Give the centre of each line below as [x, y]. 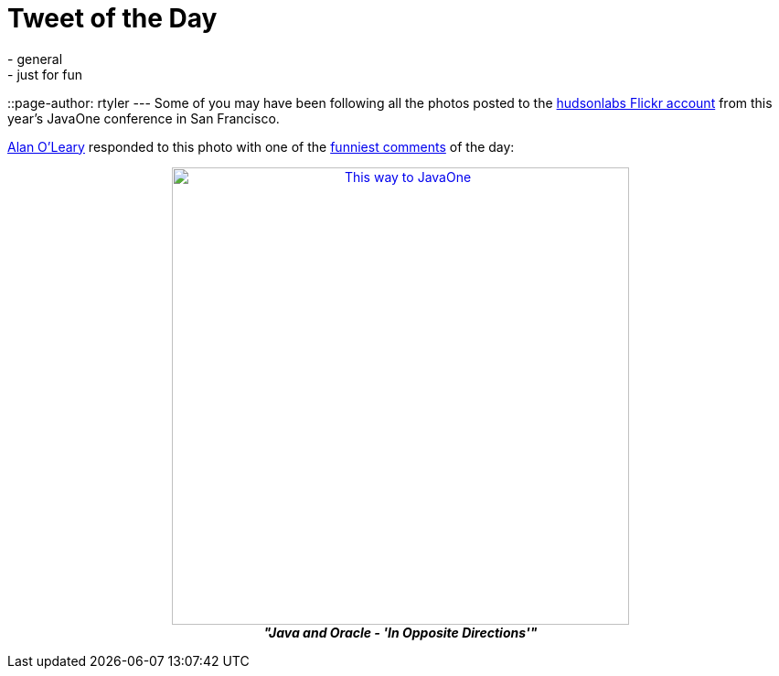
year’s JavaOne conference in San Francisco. [144, 118]
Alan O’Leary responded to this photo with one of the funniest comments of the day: [261, 146]
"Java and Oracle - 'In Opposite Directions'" [400, 632]
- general [35, 59]
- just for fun [45, 74]
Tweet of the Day [112, 18]
